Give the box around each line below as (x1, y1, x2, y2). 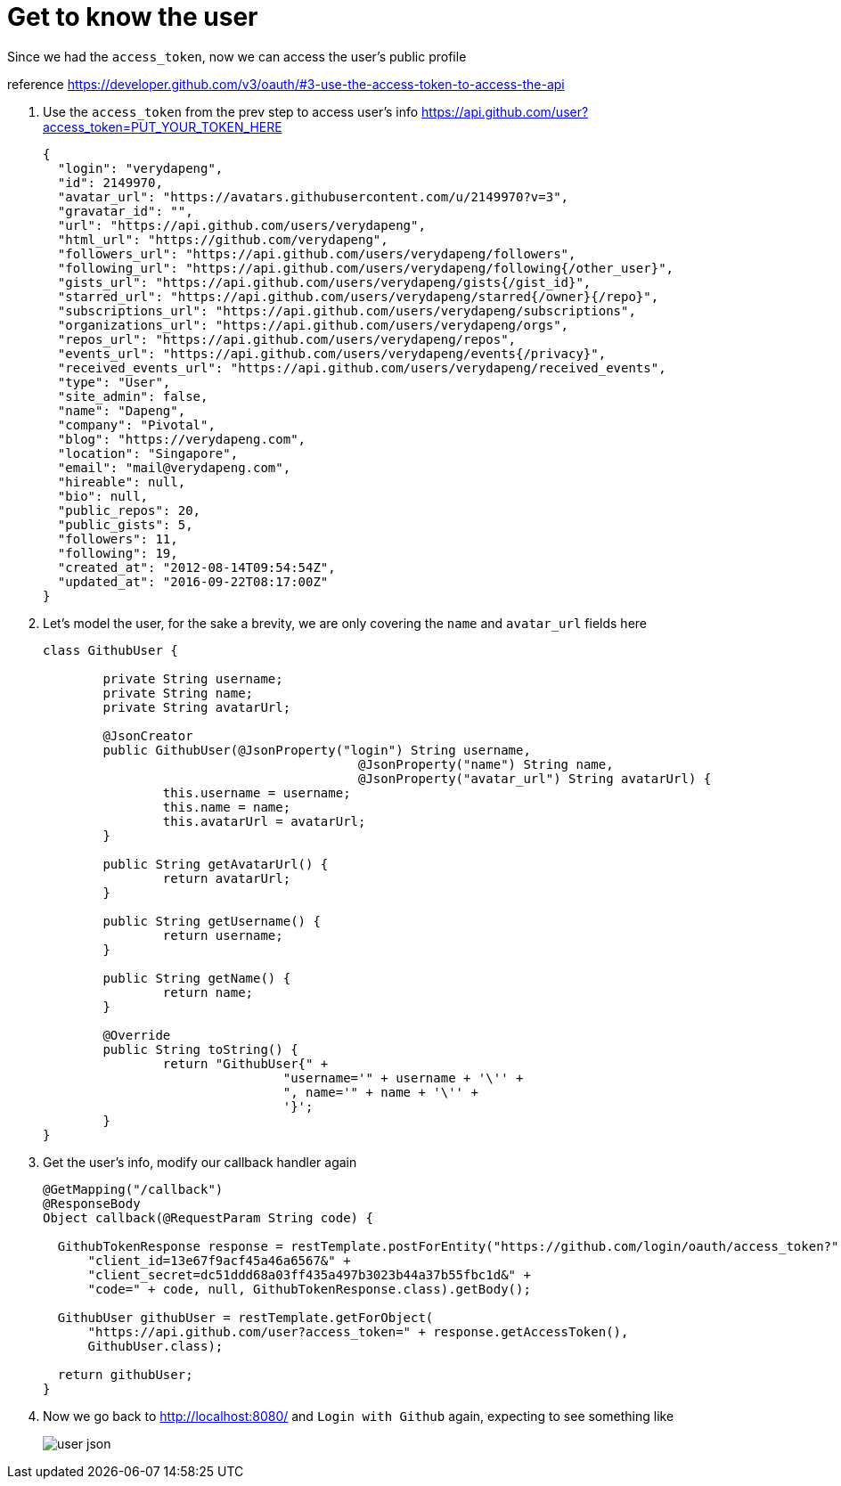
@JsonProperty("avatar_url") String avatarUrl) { (358, 771, 712, 786)
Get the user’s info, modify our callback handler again (43, 1154, 357, 1170)
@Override (102, 1027, 171, 1042)
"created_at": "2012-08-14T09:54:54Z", (57, 559, 336, 575)
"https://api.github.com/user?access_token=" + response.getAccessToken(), (87, 1324, 629, 1339)
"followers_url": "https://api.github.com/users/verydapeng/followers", (57, 246, 576, 261)
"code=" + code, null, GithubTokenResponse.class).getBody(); (87, 1281, 531, 1296)
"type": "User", (57, 374, 171, 389)
